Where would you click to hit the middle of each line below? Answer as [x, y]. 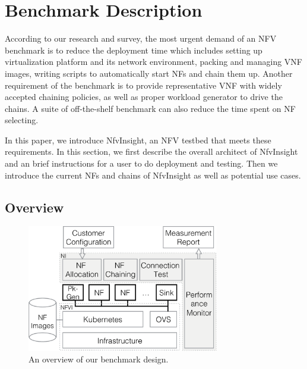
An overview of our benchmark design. [99, 359]
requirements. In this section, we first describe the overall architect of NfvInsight [151, 151]
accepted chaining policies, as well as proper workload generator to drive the [144, 97]
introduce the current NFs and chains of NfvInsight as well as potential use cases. [153, 175]
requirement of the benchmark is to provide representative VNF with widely [143, 85]
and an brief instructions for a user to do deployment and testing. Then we [141, 163]
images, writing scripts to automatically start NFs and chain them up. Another [149, 73]
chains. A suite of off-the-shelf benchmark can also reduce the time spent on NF [150, 108]
